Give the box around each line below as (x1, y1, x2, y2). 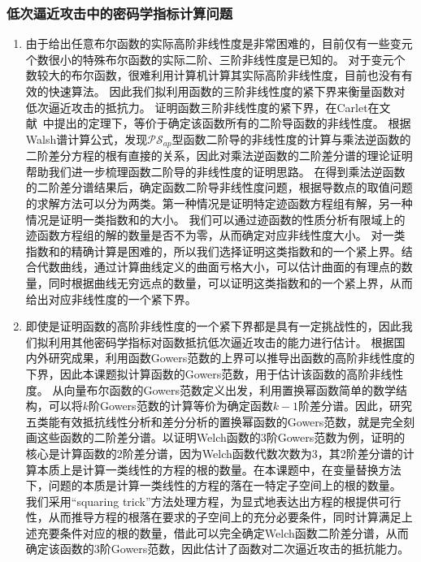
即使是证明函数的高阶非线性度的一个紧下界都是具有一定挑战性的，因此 (25, 318, 401, 335)
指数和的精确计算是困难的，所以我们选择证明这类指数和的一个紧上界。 (25, 242, 401, 259)
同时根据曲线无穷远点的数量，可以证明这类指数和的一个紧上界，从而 (48, 274, 413, 291)
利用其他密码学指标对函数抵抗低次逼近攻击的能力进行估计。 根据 (48, 333, 394, 350)
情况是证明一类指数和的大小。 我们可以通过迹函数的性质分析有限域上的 (25, 210, 406, 227)
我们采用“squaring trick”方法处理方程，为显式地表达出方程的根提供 (25, 492, 379, 509)
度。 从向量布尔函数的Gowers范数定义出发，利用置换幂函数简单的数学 (25, 381, 396, 398)
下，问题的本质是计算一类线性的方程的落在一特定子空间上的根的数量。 (25, 477, 401, 494)
